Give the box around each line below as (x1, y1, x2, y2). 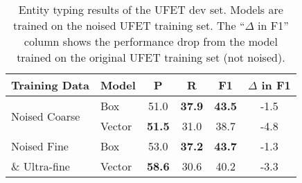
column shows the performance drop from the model (24, 33, 278, 49)
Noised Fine (11, 138, 69, 154)
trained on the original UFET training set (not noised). (17, 49, 285, 65)
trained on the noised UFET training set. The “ (12, 17, 245, 33)
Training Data (11, 77, 89, 93)
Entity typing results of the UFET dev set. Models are (18, 1, 283, 17)
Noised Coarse (11, 107, 80, 124)
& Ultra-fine (11, 158, 70, 174)
